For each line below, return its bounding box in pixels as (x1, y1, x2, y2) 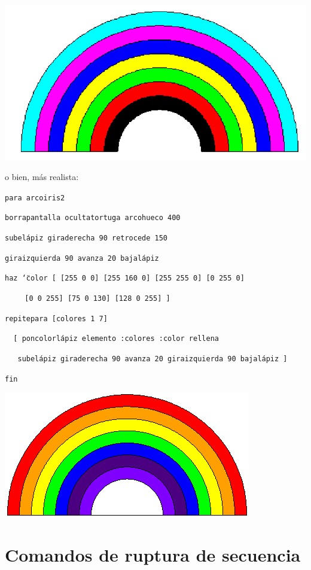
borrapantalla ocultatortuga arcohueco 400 (5, 214, 181, 222)
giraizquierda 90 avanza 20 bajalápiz (5, 254, 159, 263)
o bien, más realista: (5, 170, 79, 183)
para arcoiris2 (5, 193, 65, 202)
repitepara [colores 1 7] (5, 314, 108, 323)
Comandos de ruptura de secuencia (5, 542, 301, 567)
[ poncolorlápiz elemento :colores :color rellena (13, 334, 219, 343)
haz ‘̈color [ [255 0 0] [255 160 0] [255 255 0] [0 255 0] (5, 274, 245, 283)
